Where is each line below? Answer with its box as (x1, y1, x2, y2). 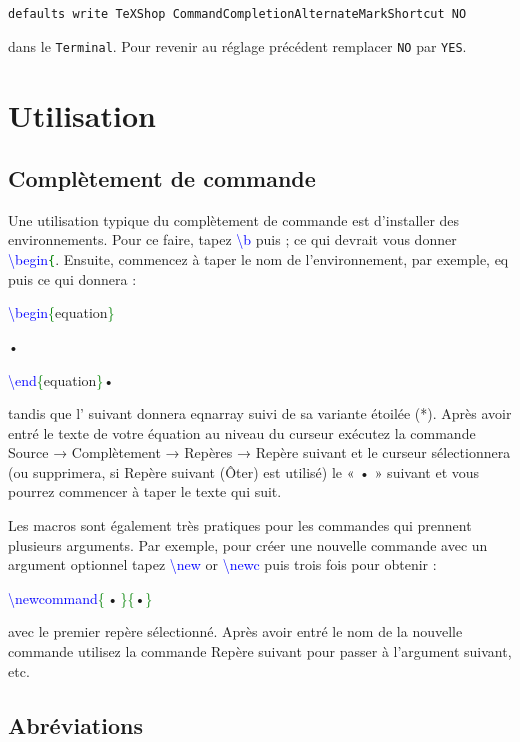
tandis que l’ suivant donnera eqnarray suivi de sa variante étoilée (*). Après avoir (8, 403, 512, 424)
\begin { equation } (8, 302, 115, 323)
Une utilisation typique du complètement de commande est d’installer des (8, 209, 460, 230)
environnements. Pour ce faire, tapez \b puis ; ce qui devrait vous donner (8, 229, 457, 250)
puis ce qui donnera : (8, 268, 137, 289)
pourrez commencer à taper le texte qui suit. (8, 481, 282, 502)
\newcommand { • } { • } (8, 587, 153, 608)
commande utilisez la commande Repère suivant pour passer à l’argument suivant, (8, 641, 512, 662)
